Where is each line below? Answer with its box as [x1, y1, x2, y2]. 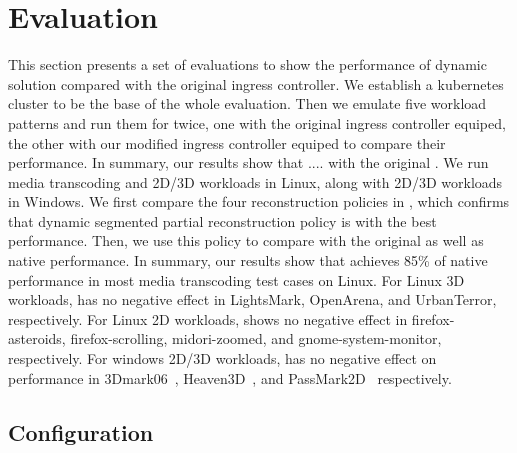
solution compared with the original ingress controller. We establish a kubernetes [8, 73, 504, 94]
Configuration [8, 416, 154, 447]
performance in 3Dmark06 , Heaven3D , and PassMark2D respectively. [8, 367, 452, 388]
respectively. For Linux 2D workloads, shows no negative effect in [8, 308, 408, 329]
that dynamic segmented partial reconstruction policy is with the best [8, 210, 437, 231]
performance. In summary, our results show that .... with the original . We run [8, 152, 489, 173]
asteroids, [8, 328, 66, 349]
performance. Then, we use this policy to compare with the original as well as [8, 230, 484, 251]
